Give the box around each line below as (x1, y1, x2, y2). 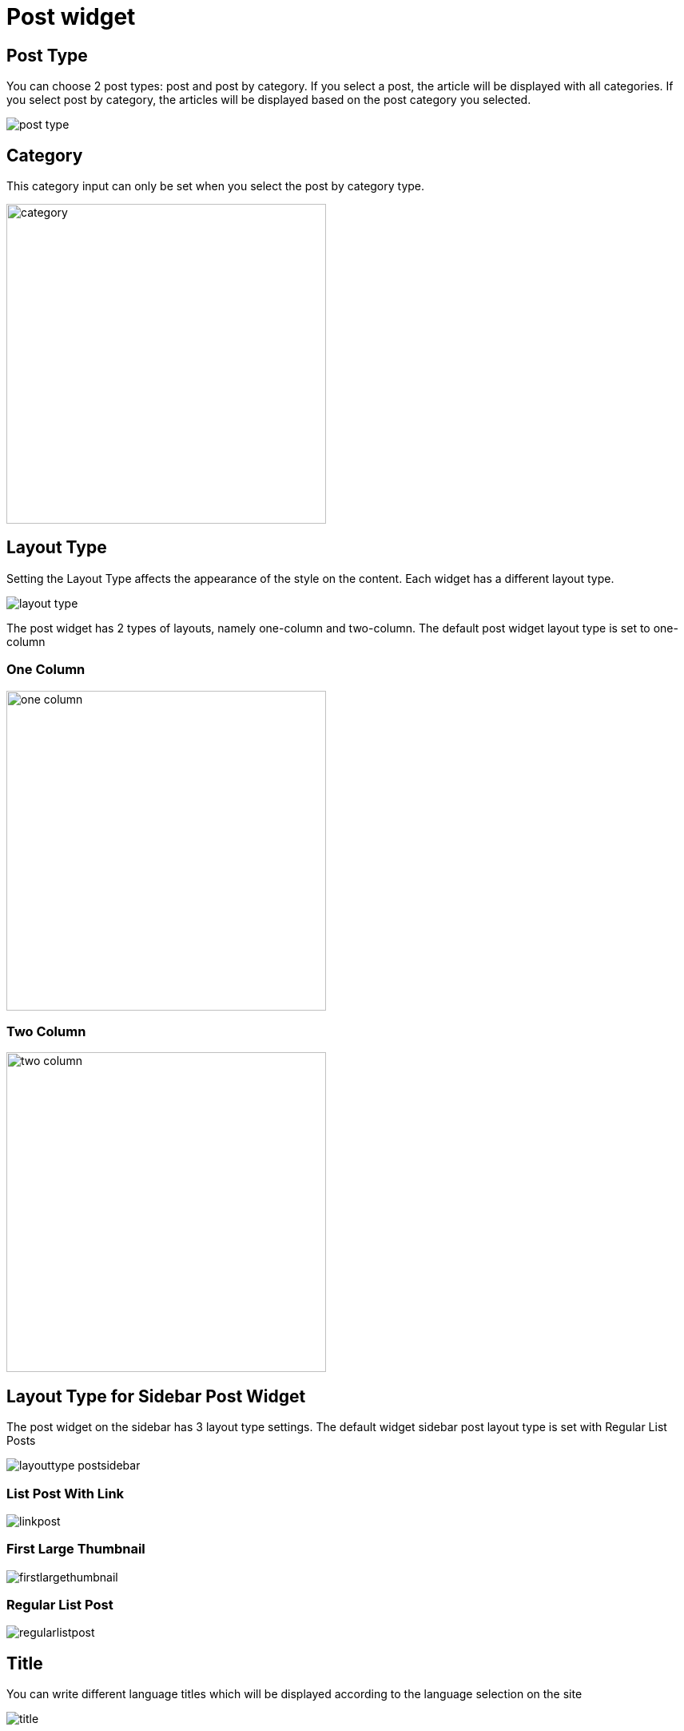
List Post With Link (6, 1485, 125, 1502)
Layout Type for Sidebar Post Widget (6, 1386, 306, 1406)
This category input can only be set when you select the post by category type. (6, 179, 425, 193)
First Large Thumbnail (6, 1541, 145, 1558)
